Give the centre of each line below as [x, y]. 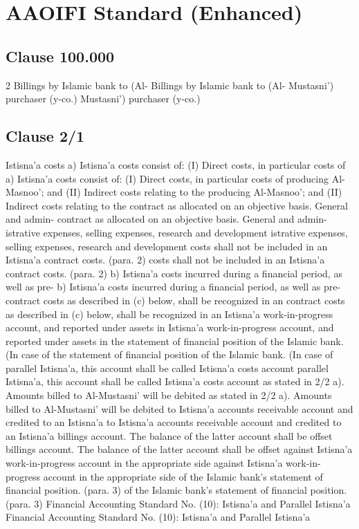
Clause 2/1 [45, 136]
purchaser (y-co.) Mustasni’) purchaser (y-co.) [103, 99]
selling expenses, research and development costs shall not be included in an [167, 246]
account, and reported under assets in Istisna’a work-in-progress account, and [170, 327]
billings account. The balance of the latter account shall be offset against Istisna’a [179, 449]
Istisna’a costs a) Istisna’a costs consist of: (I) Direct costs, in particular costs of [176, 164]
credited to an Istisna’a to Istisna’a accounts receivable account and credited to [174, 422]
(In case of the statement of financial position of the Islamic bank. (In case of [169, 354]
